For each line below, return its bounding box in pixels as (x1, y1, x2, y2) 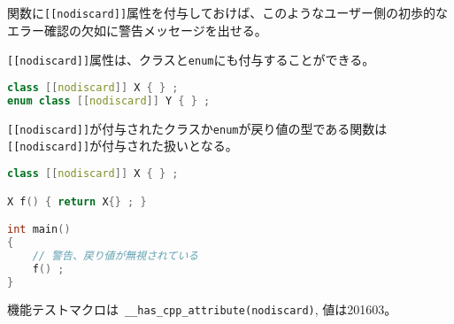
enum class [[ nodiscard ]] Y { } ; (7, 94, 211, 107)
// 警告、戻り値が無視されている (32, 249, 199, 262)
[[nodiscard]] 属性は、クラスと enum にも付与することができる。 (7, 50, 375, 69)
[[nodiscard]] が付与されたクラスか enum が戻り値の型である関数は (7, 119, 388, 137)
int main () (7, 223, 71, 236)
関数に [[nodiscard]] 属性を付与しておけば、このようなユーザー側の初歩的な (7, 4, 448, 21)
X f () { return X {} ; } (7, 195, 147, 208)
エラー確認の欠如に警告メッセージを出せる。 (7, 20, 267, 39)
